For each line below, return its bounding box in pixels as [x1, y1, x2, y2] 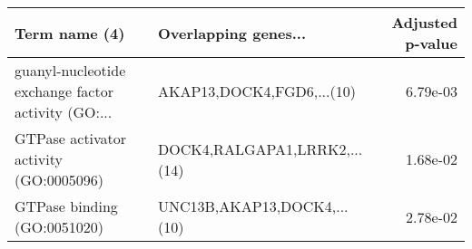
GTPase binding [15, 196, 118, 216]
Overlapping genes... [157, 22, 307, 43]
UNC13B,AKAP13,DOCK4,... [157, 196, 349, 216]
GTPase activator [15, 128, 127, 148]
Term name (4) [15, 22, 125, 43]
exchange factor [15, 81, 113, 101]
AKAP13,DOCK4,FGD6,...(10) [157, 81, 356, 101]
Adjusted [391, 12, 457, 33]
